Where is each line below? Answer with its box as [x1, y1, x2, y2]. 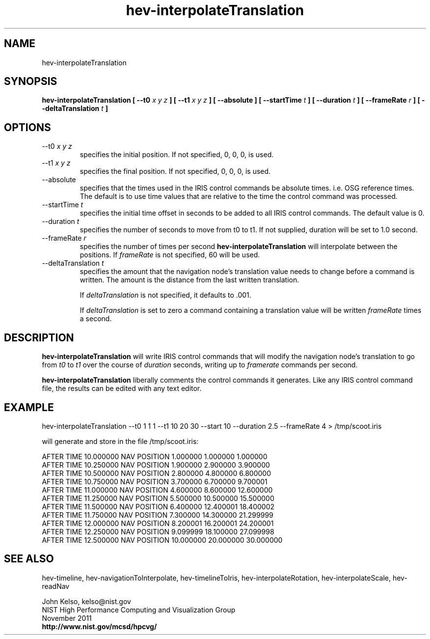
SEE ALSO [4, 553, 54, 565]
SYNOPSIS [4, 75, 57, 88]
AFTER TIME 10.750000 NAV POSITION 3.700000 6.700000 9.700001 [42, 477, 268, 486]
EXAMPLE [4, 401, 54, 414]
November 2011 [42, 613, 92, 622]
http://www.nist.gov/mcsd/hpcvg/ [42, 622, 157, 631]
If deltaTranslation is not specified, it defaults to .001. [80, 291, 251, 300]
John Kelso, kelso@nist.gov [42, 597, 131, 606]
